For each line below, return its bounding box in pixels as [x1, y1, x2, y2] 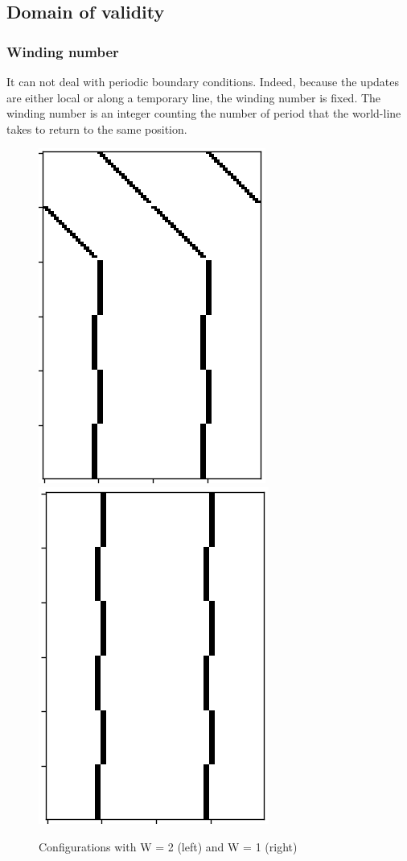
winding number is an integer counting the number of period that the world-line [6, 105, 401, 122]
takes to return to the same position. [6, 120, 187, 137]
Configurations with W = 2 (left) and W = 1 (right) [39, 838, 298, 855]
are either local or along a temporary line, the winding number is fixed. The [6, 89, 381, 106]
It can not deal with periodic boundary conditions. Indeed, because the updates [6, 73, 400, 89]
